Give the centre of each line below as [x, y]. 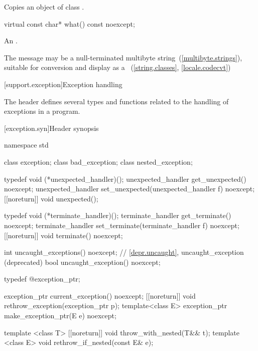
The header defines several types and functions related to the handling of [116, 101]
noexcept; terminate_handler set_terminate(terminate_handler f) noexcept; [122, 225]
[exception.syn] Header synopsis [51, 128]
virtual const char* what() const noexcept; [70, 23]
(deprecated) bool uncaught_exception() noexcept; [82, 262]
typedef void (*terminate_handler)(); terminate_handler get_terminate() [118, 215]
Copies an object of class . [44, 7]
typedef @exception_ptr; [42, 279]
